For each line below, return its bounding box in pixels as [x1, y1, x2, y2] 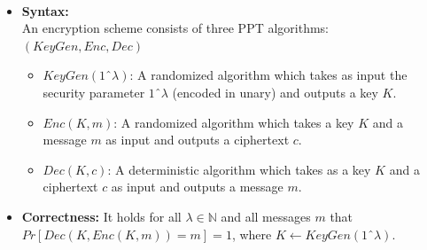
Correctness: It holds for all [21, 207, 182, 225]
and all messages [221, 207, 311, 225]
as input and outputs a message [111, 177, 283, 196]
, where [231, 224, 272, 243]
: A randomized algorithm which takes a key [113, 113, 354, 131]
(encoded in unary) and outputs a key [172, 82, 378, 101]
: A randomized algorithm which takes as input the [129, 66, 408, 84]
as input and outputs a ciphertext [105, 130, 290, 149]
